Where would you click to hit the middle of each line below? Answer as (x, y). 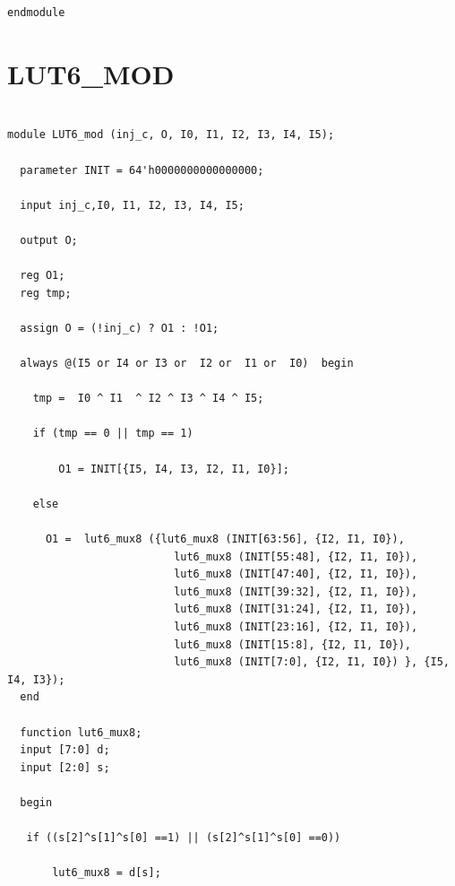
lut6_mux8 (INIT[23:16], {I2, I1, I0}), (296, 626)
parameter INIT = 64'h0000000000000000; (142, 170)
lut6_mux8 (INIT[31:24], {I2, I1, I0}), (296, 609)
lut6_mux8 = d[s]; (107, 873)
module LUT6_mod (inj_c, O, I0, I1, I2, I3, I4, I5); (171, 135)
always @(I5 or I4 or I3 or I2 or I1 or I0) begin (187, 364)
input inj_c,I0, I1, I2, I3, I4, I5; (132, 205)
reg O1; (43, 276)
